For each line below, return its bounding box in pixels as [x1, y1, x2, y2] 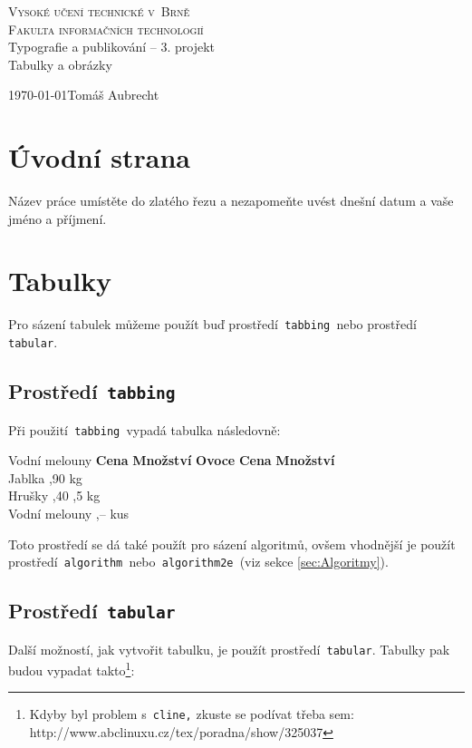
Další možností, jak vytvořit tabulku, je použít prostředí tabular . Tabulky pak [8, 639, 450, 658]
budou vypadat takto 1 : [8, 658, 135, 679]
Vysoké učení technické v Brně [8, 2, 190, 20]
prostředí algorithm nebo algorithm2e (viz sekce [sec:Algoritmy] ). [8, 552, 389, 571]
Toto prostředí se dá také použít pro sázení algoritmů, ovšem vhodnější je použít [8, 534, 456, 553]
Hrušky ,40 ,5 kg [8, 486, 101, 505]
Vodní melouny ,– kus [8, 503, 130, 522]
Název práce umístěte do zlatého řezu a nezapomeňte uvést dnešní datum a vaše [8, 191, 454, 210]
